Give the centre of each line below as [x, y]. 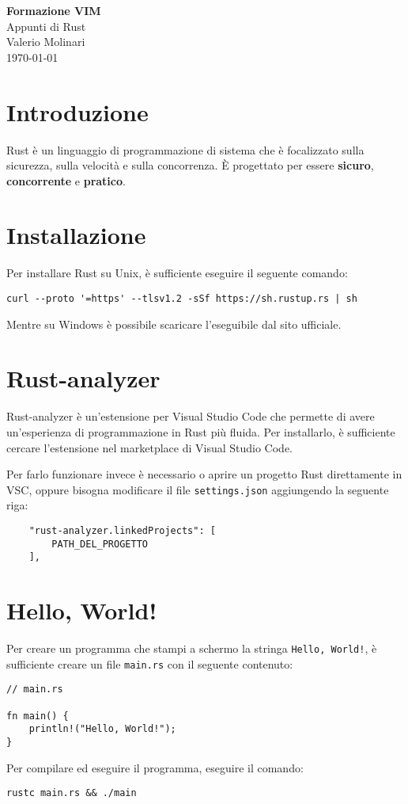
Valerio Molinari [46, 42]
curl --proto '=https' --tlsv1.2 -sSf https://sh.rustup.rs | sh [182, 299]
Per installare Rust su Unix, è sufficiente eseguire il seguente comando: [177, 273]
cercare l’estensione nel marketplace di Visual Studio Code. [149, 447]
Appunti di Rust [46, 26]
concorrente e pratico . [66, 180]
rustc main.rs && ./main [72, 793]
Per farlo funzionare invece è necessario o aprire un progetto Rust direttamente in [204, 474]
